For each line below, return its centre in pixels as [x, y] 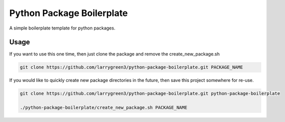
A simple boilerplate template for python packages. [62, 28]
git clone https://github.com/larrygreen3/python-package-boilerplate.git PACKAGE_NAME [131, 67]
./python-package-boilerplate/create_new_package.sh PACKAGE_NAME [103, 108]
